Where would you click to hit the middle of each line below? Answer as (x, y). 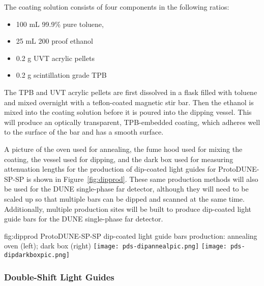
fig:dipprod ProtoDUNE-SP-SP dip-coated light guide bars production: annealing (131, 235)
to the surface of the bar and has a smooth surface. (84, 132)
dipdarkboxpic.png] (37, 255)
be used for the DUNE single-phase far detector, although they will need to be (126, 189)
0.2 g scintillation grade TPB (61, 75)
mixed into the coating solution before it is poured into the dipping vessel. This (128, 112)
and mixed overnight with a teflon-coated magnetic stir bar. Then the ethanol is (129, 102)
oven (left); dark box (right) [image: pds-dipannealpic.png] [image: (115, 246)
